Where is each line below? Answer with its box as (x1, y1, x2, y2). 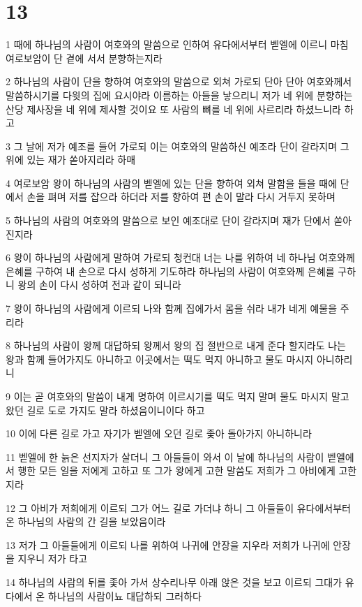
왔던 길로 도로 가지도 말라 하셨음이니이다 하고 (6, 402, 205, 417)
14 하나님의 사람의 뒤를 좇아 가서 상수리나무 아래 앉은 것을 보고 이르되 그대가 (6, 574, 342, 589)
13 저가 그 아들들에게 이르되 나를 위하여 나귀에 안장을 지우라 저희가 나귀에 (6, 537, 330, 552)
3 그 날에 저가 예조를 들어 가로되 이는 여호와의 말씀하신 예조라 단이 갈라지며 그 (6, 138, 349, 153)
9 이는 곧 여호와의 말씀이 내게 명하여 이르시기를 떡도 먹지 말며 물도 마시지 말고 (6, 389, 349, 403)
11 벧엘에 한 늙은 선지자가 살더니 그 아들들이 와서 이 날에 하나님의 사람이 (6, 449, 324, 464)
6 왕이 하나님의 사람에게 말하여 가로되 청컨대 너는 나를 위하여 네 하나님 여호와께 (6, 250, 355, 265)
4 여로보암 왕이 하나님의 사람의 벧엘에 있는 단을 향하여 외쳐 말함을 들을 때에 (6, 175, 338, 190)
